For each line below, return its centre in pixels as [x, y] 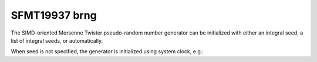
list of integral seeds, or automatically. [57, 40]
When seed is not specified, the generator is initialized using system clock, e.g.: [107, 51]
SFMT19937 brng [54, 15]
